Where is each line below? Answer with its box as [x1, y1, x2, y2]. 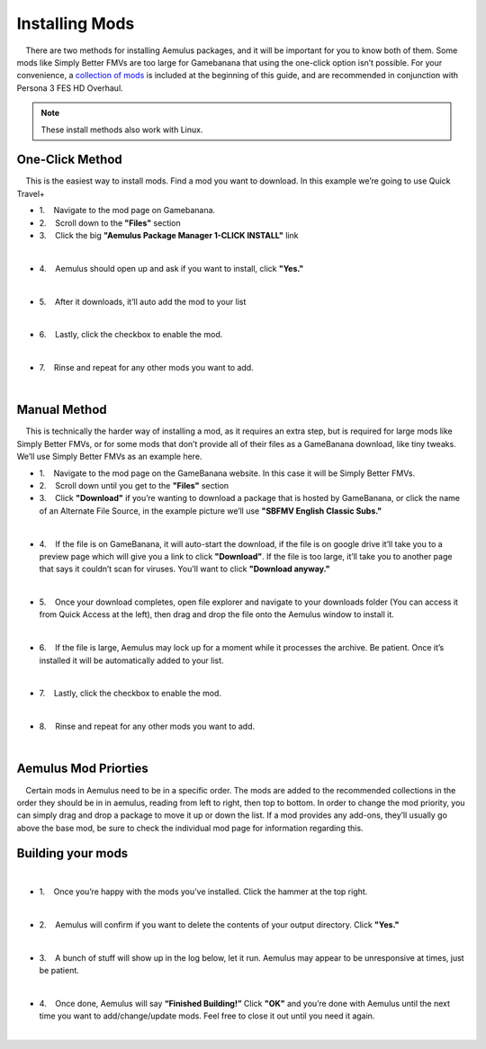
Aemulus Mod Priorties [16, 761, 148, 776]
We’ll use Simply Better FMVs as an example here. [16, 451, 202, 462]
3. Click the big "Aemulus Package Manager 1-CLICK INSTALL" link [39, 229, 299, 240]
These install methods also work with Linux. [40, 124, 203, 135]
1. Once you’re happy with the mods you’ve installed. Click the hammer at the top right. [39, 886, 368, 897]
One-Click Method [16, 152, 123, 167]
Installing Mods [16, 13, 135, 33]
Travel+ [16, 188, 45, 199]
